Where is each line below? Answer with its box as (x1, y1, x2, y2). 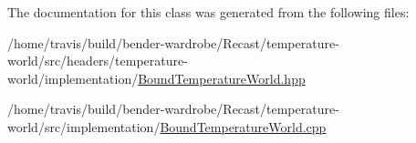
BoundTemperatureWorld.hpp (138, 68, 306, 87)
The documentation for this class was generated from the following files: (7, 3, 410, 21)
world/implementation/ (7, 68, 139, 87)
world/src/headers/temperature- (7, 51, 188, 70)
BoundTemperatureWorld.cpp (160, 117, 327, 136)
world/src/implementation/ (7, 117, 161, 136)
